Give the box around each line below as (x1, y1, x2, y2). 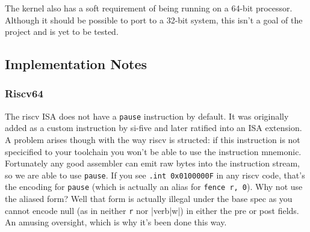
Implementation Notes (5, 55, 147, 73)
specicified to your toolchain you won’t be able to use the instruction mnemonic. (5, 145, 302, 157)
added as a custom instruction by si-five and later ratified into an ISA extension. (5, 121, 302, 134)
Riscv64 (5, 86, 43, 101)
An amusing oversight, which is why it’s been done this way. (5, 216, 227, 228)
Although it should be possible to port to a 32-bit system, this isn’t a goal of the (5, 13, 303, 26)
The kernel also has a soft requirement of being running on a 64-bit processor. (5, 2, 293, 14)
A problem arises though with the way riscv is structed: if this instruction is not (5, 133, 300, 146)
